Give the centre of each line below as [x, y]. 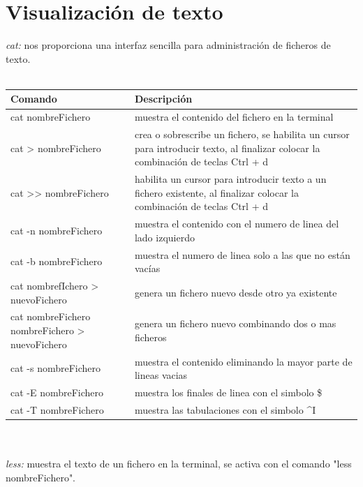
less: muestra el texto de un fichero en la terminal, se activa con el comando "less [179, 464]
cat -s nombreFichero [56, 368]
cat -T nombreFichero [57, 409]
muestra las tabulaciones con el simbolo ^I [225, 409]
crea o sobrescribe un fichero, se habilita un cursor [242, 134]
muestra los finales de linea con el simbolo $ [228, 392]
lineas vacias [161, 375]
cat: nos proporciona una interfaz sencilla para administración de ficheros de [168, 45]
